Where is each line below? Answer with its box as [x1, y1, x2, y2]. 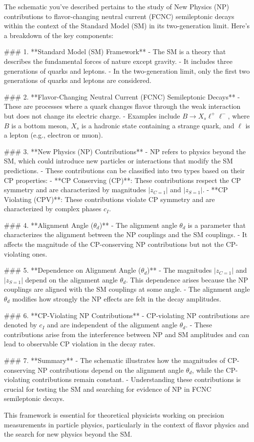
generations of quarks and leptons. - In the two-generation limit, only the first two [4, 65, 250, 76]
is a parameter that [188, 220, 246, 230]
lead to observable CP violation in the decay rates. [4, 339, 155, 349]
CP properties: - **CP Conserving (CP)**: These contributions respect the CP [4, 175, 241, 185]
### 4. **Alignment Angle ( [4, 220, 94, 230]
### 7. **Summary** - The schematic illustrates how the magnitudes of [4, 355, 225, 365]
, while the [192, 364, 224, 375]
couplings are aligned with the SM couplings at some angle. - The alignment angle [4, 284, 250, 294]
